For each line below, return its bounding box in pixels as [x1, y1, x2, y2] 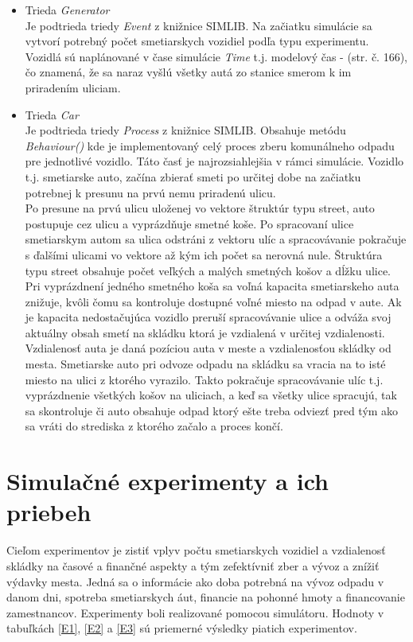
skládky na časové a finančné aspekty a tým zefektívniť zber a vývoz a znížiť [6, 557, 380, 574]
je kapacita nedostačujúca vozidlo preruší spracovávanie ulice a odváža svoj [25, 309, 392, 325]
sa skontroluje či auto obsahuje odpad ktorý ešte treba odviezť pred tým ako [25, 402, 399, 418]
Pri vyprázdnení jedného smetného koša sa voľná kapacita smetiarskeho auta [25, 278, 399, 294]
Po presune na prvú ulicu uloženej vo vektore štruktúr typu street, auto [25, 200, 375, 216]
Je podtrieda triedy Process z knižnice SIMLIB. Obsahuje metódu [25, 122, 346, 138]
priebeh [6, 496, 92, 528]
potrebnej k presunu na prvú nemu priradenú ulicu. [25, 184, 276, 200]
